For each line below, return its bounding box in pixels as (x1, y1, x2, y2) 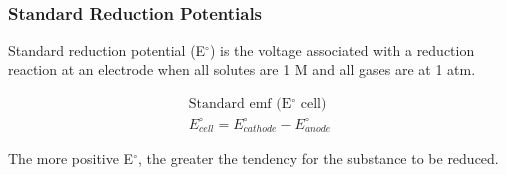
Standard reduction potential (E (8, 39, 206, 60)
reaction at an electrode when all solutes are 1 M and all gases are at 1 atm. (8, 59, 476, 80)
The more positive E (8, 148, 134, 169)
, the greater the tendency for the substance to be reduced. (137, 148, 499, 169)
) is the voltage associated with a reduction (209, 39, 475, 60)
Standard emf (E (188, 97, 292, 112)
